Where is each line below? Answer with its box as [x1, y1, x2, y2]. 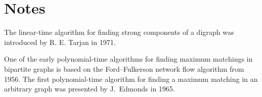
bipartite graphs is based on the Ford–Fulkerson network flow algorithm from [4, 63, 244, 74]
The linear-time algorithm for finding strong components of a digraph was [4, 27, 234, 37]
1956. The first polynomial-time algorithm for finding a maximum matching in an [4, 73, 258, 84]
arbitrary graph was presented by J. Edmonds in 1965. [4, 83, 175, 94]
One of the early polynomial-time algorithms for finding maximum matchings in [4, 54, 253, 64]
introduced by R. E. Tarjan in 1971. [4, 36, 116, 47]
